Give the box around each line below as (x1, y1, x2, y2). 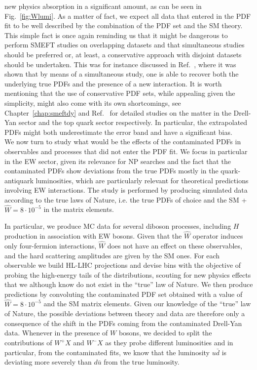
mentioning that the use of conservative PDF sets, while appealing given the (4, 88, 235, 98)
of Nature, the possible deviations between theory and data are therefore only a (4, 308, 245, 319)
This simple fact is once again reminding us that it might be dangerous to (4, 30, 228, 40)
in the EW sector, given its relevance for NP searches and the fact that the (4, 156, 231, 166)
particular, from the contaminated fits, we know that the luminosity (4, 347, 210, 357)
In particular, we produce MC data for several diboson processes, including (4, 221, 231, 231)
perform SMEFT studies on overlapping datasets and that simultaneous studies (4, 40, 245, 50)
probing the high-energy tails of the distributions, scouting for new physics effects (4, 269, 251, 280)
